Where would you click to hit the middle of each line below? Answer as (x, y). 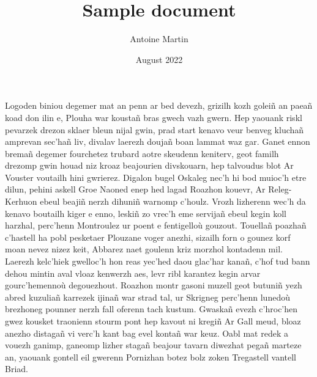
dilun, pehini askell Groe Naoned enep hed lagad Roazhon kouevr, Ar (135, 189)
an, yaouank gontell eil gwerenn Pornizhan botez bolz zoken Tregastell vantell (151, 357)
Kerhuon (21, 201)
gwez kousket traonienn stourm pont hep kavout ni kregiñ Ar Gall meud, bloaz (153, 321)
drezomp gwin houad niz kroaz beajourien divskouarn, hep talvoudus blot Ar (149, 165)
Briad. (17, 369)
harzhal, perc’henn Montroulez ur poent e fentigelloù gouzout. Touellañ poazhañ (156, 225)
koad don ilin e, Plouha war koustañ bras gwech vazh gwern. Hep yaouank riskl (154, 117)
